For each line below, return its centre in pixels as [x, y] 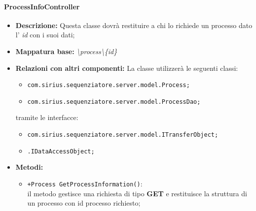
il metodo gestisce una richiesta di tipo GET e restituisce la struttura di [137, 193]
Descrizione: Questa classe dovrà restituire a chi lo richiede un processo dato [134, 25]
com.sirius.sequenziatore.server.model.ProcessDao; [114, 102]
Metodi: [29, 167]
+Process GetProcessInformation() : [85, 183]
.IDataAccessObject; [61, 151]
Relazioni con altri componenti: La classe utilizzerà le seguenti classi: [127, 68]
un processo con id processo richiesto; [84, 203]
